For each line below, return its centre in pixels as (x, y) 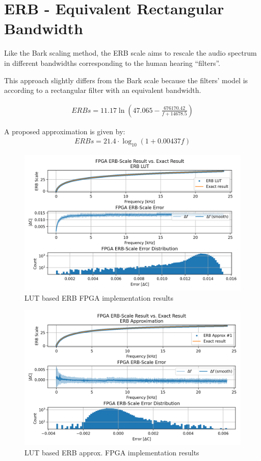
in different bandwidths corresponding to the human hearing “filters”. (112, 63)
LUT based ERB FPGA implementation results (99, 297)
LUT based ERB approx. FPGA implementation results (112, 452)
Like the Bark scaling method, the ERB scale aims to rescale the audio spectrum (130, 53)
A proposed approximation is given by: (65, 131)
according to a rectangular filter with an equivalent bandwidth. (103, 90)
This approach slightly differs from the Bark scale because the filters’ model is (126, 80)
